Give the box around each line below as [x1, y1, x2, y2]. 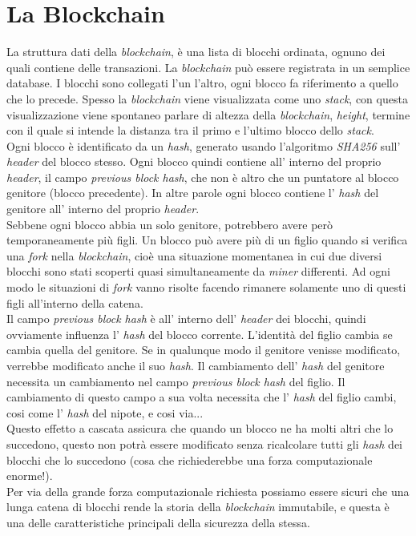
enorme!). [6, 467, 53, 484]
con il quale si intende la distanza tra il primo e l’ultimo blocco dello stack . [6, 122, 374, 139]
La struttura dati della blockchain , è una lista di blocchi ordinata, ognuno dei [6, 43, 386, 60]
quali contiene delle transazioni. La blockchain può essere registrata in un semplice [6, 58, 410, 75]
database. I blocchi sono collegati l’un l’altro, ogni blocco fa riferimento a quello [6, 75, 398, 91]
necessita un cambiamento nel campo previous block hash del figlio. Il [6, 373, 345, 389]
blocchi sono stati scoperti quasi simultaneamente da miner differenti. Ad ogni [6, 263, 390, 280]
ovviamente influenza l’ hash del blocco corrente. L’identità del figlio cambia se [6, 325, 393, 342]
